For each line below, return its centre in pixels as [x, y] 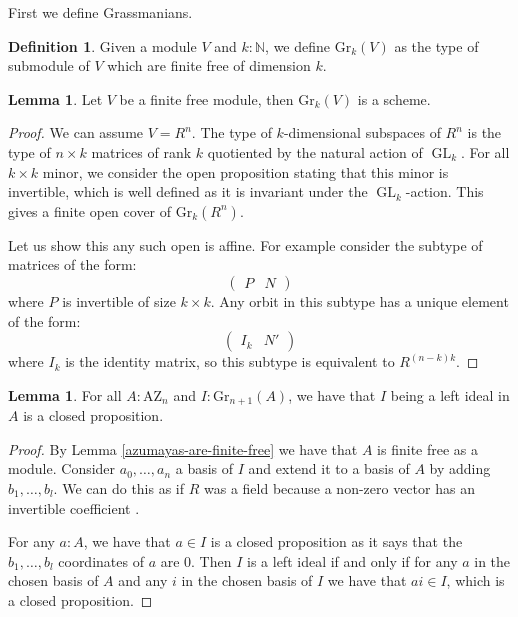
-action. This [444, 191]
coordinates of [101, 560]
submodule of [49, 65]
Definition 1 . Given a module [102, 45]
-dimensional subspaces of [362, 132]
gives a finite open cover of [90, 210]
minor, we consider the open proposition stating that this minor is [245, 171]
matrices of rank [141, 151]
